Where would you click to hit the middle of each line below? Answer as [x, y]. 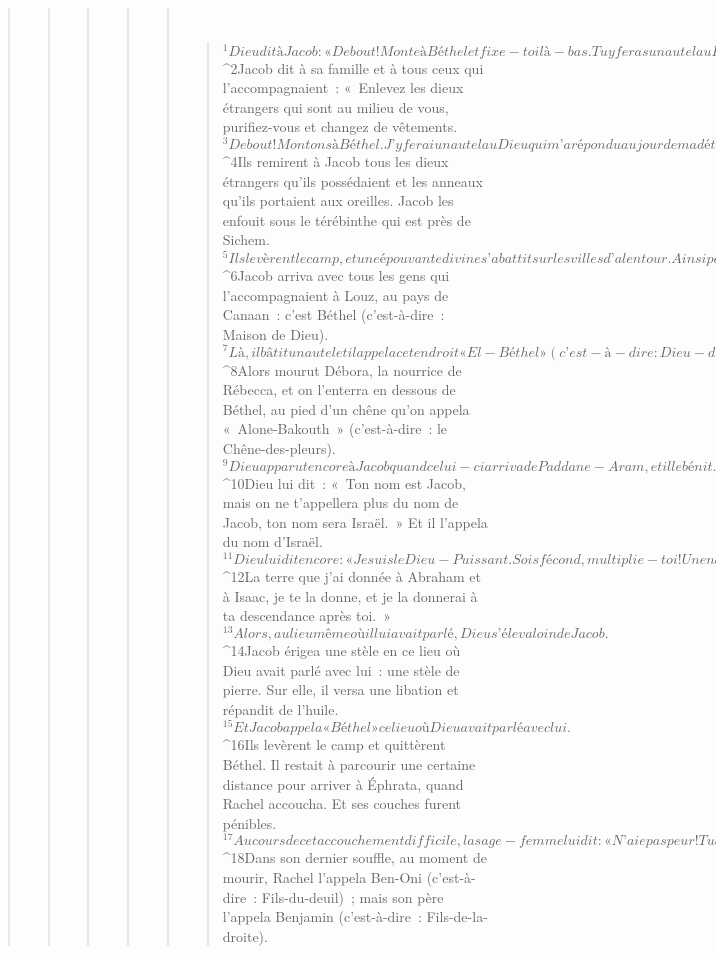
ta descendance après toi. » [306, 615]
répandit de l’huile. [280, 708]
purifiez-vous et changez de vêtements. [340, 126]
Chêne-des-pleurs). [279, 447]
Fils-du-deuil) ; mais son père [352, 896]
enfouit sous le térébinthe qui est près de [346, 219]
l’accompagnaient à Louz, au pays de [335, 294]
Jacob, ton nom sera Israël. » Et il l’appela [355, 521]
